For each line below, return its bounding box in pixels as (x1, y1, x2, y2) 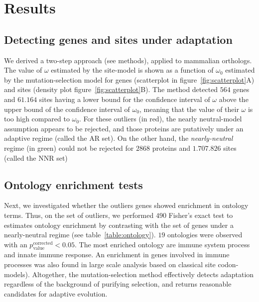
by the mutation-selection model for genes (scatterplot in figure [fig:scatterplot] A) (4, 74, 255, 85)
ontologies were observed (167, 229, 243, 240)
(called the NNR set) (4, 152, 68, 163)
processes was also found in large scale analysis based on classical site (4, 259, 216, 270)
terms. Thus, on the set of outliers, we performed (4, 209, 154, 220)
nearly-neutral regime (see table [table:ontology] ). (4, 229, 156, 240)
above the (219, 94, 249, 104)
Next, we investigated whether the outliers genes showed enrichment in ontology (4, 200, 249, 210)
